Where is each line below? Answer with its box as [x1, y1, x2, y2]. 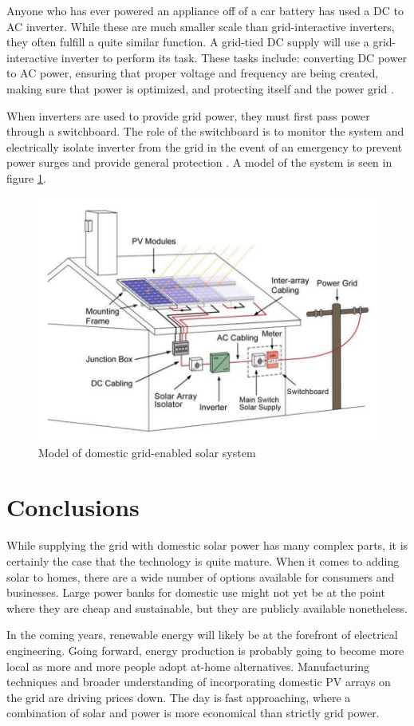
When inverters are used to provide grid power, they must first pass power [6, 107, 370, 124]
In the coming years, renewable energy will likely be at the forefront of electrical [6, 626, 398, 643]
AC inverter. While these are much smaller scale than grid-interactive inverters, [6, 18, 395, 34]
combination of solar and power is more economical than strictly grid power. [6, 704, 380, 721]
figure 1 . [6, 169, 46, 186]
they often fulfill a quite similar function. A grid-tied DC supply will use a [6, 34, 369, 50]
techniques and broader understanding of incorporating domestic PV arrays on [6, 673, 391, 690]
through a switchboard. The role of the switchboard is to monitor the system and [6, 123, 404, 140]
